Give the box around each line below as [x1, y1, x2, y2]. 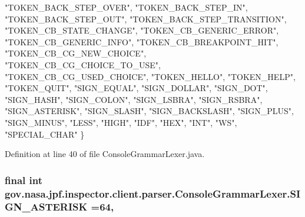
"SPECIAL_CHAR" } [5, 128, 85, 140]
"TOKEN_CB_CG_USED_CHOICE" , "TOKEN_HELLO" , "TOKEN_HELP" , [5, 70, 296, 82]
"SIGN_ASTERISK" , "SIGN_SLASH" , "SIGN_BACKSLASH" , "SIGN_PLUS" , [5, 105, 294, 117]
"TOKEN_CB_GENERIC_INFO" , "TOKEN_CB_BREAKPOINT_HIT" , [5, 35, 279, 48]
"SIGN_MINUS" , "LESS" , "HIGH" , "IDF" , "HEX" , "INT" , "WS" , [5, 116, 237, 128]
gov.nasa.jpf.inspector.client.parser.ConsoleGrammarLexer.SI [5, 186, 301, 201]
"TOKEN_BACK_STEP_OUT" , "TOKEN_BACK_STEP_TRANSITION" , [5, 12, 287, 25]
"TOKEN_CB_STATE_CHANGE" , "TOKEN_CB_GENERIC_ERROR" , [5, 24, 279, 36]
